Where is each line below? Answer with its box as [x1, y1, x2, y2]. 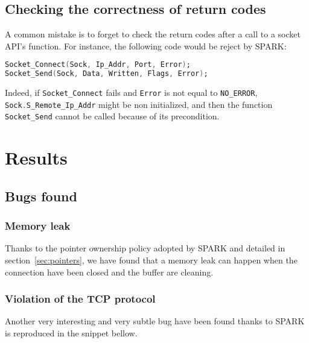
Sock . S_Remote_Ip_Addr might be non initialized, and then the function [5, 98, 273, 110]
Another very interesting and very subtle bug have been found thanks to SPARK [5, 315, 305, 327]
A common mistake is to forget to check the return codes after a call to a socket [5, 28, 301, 40]
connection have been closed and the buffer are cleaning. [5, 265, 214, 278]
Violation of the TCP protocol [5, 291, 156, 306]
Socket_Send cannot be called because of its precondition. [5, 110, 220, 122]
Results [5, 145, 68, 170]
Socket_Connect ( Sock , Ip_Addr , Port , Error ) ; [5, 60, 191, 69]
